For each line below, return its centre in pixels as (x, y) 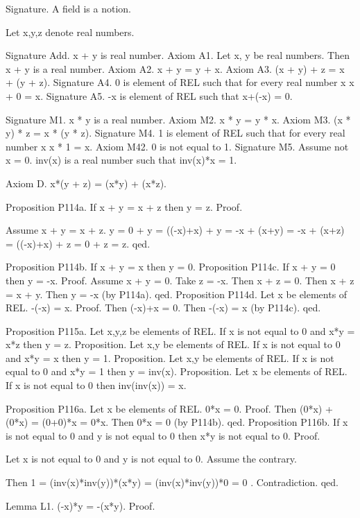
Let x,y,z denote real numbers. (70, 32)
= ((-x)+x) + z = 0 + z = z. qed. (78, 243)
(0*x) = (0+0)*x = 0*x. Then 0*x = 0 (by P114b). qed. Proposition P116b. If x (177, 422)
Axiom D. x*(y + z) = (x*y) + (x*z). (86, 183)
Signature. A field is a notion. (68, 8)
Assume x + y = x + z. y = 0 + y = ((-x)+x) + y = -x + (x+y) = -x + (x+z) (175, 230)
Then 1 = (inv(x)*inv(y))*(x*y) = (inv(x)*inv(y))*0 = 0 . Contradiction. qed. (172, 482)
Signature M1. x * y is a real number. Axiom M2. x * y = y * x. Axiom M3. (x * (178, 119)
